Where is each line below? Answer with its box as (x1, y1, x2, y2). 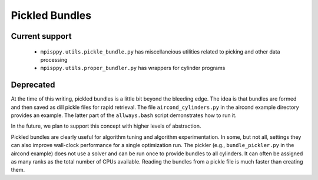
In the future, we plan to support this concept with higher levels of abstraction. (11, 122, 201, 129)
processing (40, 56, 68, 63)
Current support (11, 31, 72, 41)
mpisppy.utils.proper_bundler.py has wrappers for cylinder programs (40, 65, 226, 72)
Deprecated (11, 80, 55, 90)
